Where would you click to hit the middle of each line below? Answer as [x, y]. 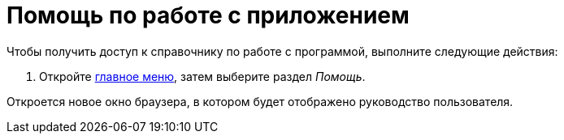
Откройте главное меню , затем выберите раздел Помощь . [202, 76]
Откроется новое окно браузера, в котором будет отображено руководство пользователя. [260, 101]
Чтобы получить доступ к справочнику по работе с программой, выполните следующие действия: [282, 51]
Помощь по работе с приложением [208, 15]
